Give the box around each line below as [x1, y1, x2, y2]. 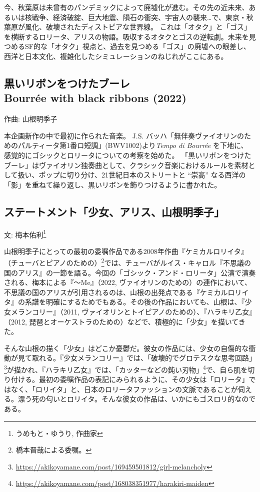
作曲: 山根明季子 [4, 113, 57, 124]
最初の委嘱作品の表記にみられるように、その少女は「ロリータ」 [38, 374, 249, 384]
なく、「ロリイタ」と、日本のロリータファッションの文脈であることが [10, 383, 238, 394]
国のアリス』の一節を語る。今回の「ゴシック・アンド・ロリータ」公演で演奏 [4, 267, 256, 277]
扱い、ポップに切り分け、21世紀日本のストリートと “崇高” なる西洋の [17, 169, 246, 180]
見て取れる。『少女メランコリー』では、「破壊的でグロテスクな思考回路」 [17, 352, 256, 363]
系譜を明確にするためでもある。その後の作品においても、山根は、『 [24, 296, 245, 307]
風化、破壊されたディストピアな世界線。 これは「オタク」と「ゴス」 [24, 21, 251, 32]
